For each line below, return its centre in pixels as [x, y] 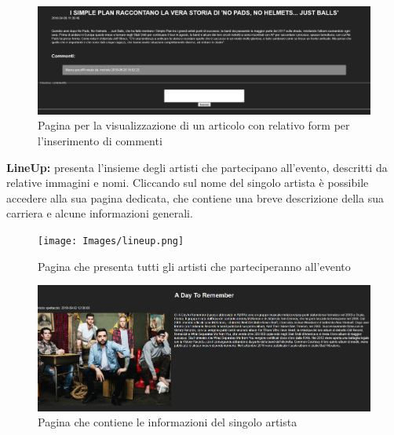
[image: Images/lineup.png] [111, 241]
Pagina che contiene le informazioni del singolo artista [168, 422]
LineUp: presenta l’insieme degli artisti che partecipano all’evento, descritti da [197, 167]
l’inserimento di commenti [100, 141]
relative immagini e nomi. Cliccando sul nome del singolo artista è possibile [188, 183]
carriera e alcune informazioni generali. [100, 213]
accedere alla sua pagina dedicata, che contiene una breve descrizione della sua [195, 197]
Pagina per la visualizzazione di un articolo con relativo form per [194, 125]
